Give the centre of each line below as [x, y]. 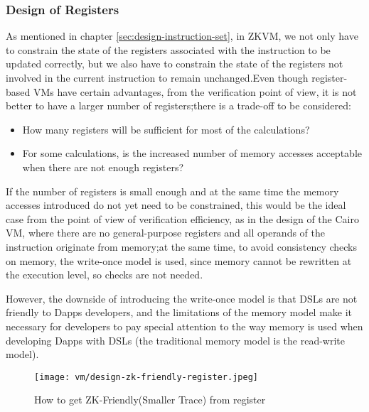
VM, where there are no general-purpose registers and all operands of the [166, 233]
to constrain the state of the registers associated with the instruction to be [168, 49]
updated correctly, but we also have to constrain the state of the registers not [175, 64]
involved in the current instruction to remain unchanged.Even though [157, 77]
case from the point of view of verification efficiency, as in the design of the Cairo [182, 218]
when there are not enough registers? [103, 167]
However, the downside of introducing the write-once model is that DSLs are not [182, 298]
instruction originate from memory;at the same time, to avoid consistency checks [181, 246]
